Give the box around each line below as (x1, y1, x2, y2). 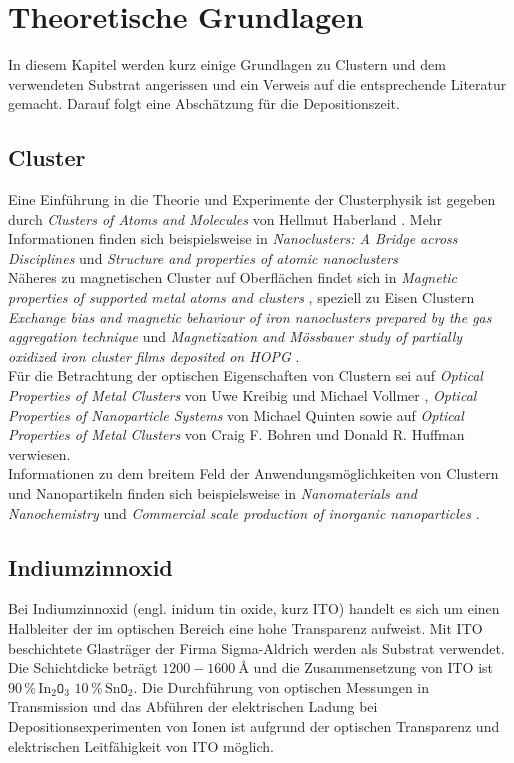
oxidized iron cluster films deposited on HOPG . (8, 345, 300, 366)
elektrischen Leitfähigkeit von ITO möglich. (8, 735, 274, 756)
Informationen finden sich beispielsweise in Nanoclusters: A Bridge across (8, 228, 458, 249)
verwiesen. (8, 443, 71, 464)
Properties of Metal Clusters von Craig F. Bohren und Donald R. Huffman (8, 424, 465, 445)
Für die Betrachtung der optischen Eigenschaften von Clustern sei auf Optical (8, 365, 483, 386)
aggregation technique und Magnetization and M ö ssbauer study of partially (8, 326, 463, 347)
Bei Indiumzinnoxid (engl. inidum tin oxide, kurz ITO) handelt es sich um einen (8, 598, 500, 619)
